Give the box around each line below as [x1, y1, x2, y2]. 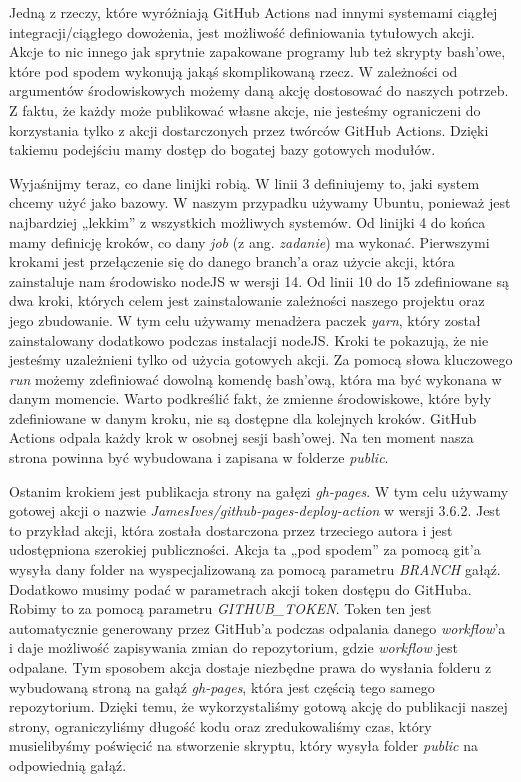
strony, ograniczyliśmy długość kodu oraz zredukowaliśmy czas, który [9, 715, 432, 736]
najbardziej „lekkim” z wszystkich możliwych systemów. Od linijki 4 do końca [9, 211, 486, 232]
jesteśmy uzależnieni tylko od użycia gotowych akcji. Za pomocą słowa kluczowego [9, 349, 513, 370]
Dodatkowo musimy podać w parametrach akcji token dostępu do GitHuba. [9, 578, 472, 599]
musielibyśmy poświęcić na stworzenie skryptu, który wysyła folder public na [9, 735, 478, 756]
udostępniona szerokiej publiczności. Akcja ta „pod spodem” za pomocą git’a [9, 539, 481, 560]
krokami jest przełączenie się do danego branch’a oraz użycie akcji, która [9, 251, 455, 272]
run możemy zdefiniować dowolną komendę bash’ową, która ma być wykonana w [9, 368, 502, 389]
